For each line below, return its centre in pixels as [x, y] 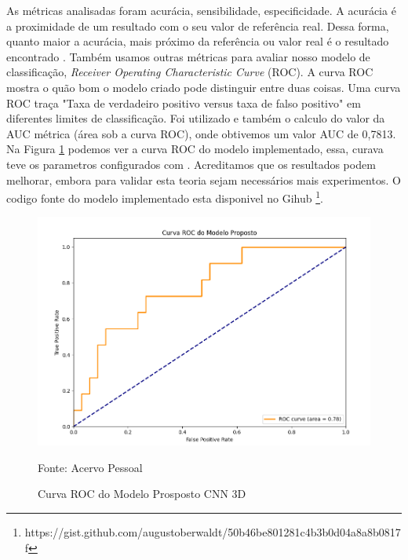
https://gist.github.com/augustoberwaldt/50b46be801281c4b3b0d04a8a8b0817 [213, 532]
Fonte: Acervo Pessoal [90, 467]
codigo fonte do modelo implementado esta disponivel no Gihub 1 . [165, 197]
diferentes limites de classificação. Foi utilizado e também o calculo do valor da [196, 118]
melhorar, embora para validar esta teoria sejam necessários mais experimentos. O [204, 179]
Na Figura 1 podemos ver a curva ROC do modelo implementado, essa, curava [195, 149]
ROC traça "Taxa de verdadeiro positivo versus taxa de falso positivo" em [184, 102]
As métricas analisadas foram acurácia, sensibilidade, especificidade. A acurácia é [201, 10]
